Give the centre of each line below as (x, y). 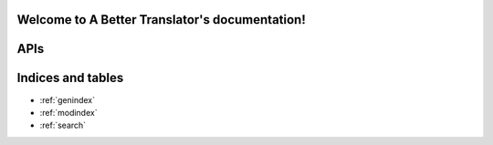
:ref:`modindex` (68, 112)
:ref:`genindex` (68, 99)
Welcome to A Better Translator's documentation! (161, 20)
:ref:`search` (63, 125)
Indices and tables (70, 78)
